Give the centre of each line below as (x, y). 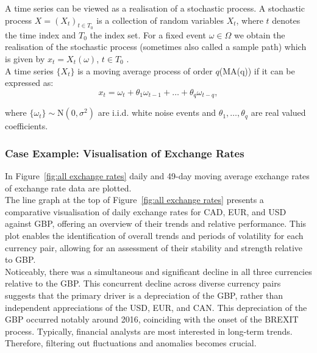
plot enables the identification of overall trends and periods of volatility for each (154, 235)
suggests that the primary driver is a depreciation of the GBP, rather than (144, 295)
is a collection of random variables (160, 20)
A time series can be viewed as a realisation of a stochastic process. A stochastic (155, 8)
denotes (286, 20)
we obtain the (259, 34)
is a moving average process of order (145, 70)
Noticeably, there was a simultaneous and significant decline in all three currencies (158, 271)
